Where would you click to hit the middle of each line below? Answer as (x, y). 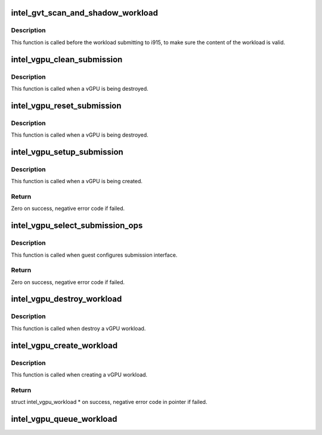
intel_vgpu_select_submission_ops (77, 226)
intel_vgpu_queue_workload (64, 419)
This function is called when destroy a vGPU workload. (78, 328)
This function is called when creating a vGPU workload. (79, 374)
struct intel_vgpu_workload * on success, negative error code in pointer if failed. (109, 402)
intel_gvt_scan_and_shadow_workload (84, 13)
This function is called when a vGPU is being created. (77, 181)
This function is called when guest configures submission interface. (94, 255)
